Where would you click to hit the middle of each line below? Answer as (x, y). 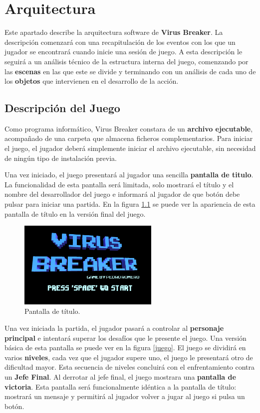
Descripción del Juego (62, 108)
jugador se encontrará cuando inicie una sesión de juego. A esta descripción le (124, 52)
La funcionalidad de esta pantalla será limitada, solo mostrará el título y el (119, 184)
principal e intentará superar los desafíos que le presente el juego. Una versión (126, 338)
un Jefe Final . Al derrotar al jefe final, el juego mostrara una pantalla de (120, 376)
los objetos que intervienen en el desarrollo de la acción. (92, 81)
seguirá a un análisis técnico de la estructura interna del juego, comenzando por (127, 61)
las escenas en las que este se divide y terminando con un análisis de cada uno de (130, 71)
